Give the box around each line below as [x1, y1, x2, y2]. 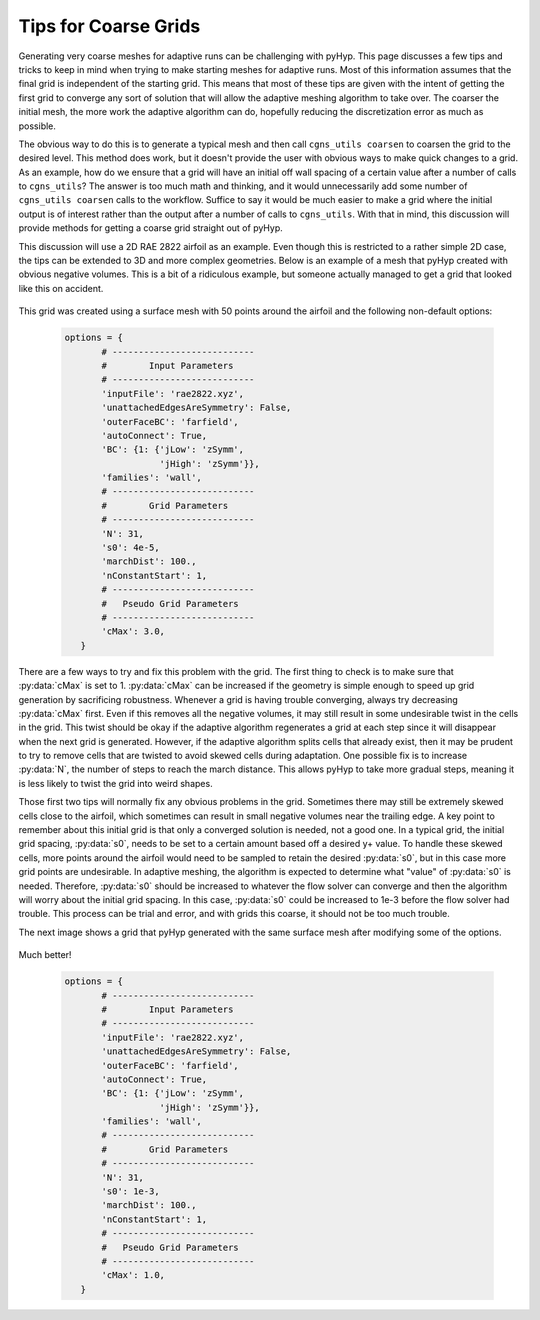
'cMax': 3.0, [101, 626, 165, 637]
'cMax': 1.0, [101, 1270, 165, 1281]
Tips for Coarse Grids [18, 15, 201, 37]
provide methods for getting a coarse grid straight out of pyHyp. [18, 222, 284, 234]
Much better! [18, 949, 72, 961]
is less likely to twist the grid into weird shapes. [18, 777, 214, 789]
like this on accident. [18, 282, 104, 294]
